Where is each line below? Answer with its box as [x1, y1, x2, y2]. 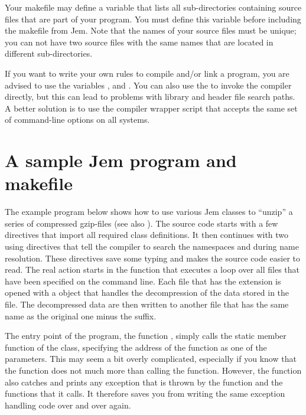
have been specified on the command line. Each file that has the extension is [5, 275, 281, 287]
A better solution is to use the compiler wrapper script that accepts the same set [5, 102, 298, 114]
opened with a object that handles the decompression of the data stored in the [5, 286, 289, 299]
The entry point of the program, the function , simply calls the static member [5, 329, 287, 342]
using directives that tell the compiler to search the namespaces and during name [5, 240, 299, 253]
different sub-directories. [5, 47, 93, 60]
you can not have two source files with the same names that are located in [5, 35, 274, 48]
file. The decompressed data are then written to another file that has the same [5, 298, 289, 310]
